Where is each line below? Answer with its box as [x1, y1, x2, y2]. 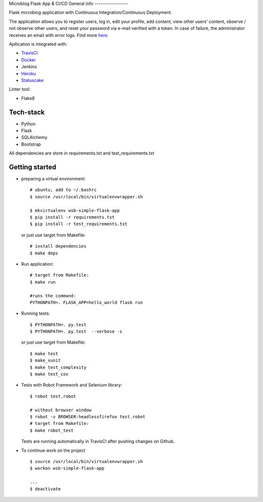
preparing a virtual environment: [21, 176, 86, 182]
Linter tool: [9, 86, 31, 92]
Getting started [9, 163, 56, 171]
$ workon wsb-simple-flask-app [30, 465, 105, 471]
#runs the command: [30, 293, 76, 298]
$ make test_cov [30, 371, 69, 377]
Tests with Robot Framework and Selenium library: [21, 382, 122, 388]
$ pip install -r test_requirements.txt [30, 221, 128, 227]
